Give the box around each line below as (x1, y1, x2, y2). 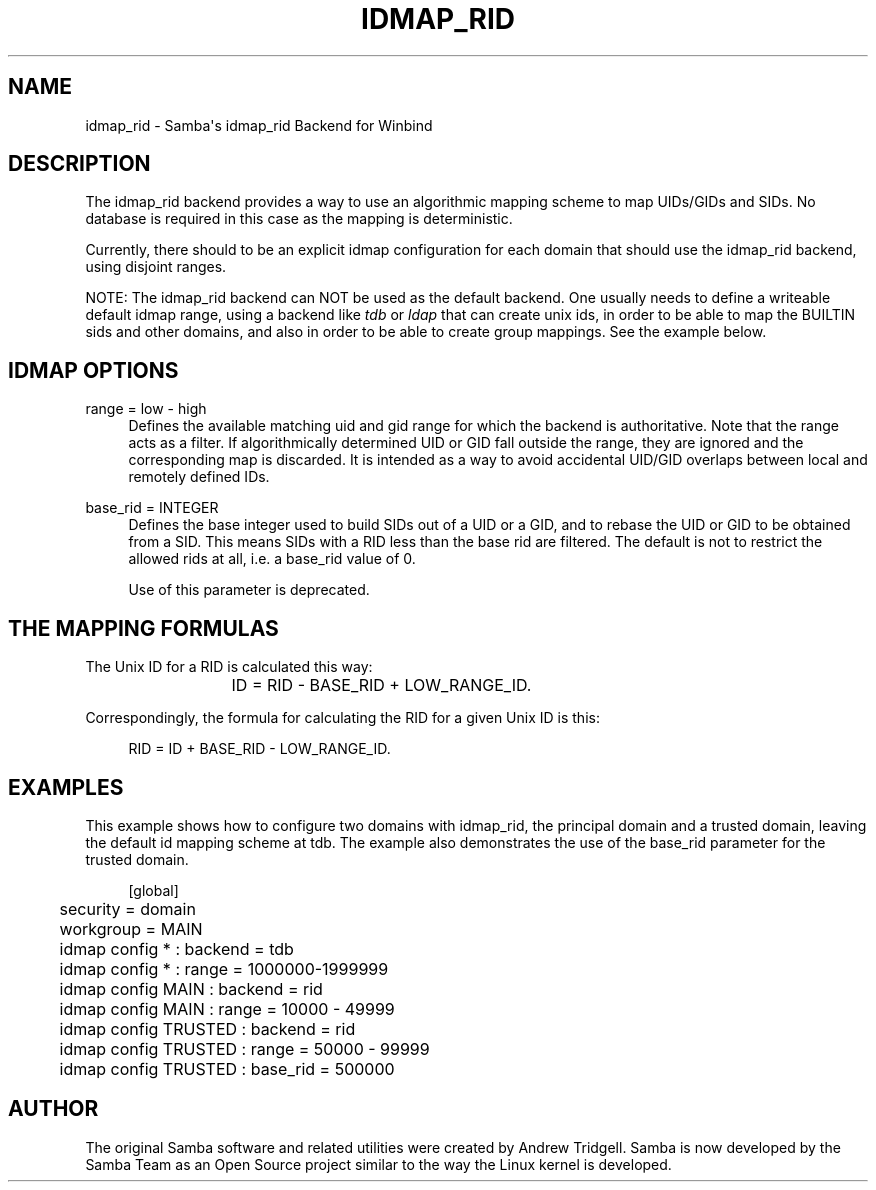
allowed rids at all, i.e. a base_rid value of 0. (128, 550, 416, 568)
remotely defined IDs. (128, 468, 270, 486)
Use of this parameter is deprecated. (128, 581, 370, 599)
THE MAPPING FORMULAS (8, 615, 279, 641)
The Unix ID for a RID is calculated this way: (85, 658, 373, 676)
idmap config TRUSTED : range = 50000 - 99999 (59, 1038, 430, 1059)
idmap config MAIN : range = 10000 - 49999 (59, 998, 395, 1019)
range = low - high (85, 400, 207, 418)
